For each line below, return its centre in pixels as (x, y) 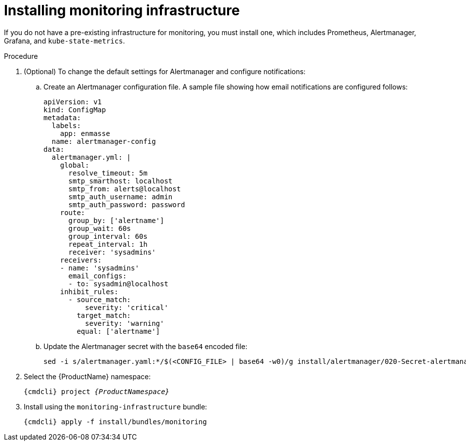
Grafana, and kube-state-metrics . (64, 41)
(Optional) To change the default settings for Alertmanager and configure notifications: (165, 71)
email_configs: (97, 276)
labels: (66, 125)
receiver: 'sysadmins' (112, 252)
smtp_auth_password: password (127, 204)
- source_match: (100, 299)
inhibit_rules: (89, 291)
